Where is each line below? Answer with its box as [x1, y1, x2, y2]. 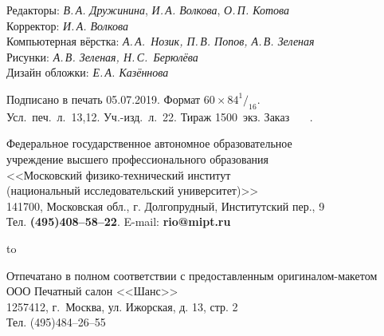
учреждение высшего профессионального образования [6, 150, 269, 167]
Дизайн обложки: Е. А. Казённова [6, 64, 169, 81]
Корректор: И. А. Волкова [6, 17, 128, 34]
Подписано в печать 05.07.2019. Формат [6, 90, 201, 107]
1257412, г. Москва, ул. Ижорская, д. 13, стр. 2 [6, 298, 238, 314]
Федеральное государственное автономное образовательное [6, 135, 292, 152]
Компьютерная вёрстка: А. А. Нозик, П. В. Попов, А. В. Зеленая [6, 33, 315, 49]
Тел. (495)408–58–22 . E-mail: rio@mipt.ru [6, 213, 231, 230]
